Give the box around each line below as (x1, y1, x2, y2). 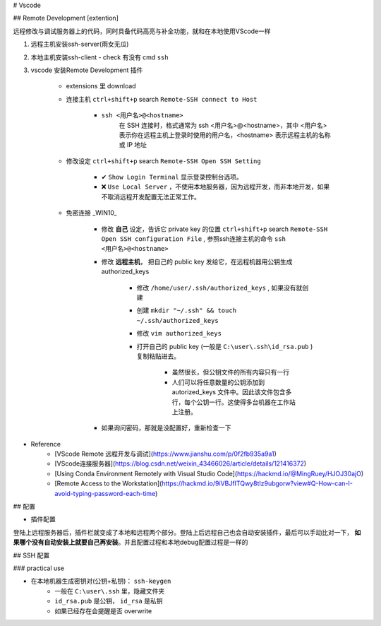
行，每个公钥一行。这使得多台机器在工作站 (171, 398, 296, 406)
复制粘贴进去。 (136, 352, 180, 360)
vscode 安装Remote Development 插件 (30, 66, 143, 74)
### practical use (13, 564, 65, 572)
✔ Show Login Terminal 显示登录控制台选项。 (101, 173, 243, 182)
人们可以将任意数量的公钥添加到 (171, 378, 265, 386)
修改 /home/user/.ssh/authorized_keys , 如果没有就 (136, 283, 303, 292)
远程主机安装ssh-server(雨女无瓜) (30, 40, 129, 49)
